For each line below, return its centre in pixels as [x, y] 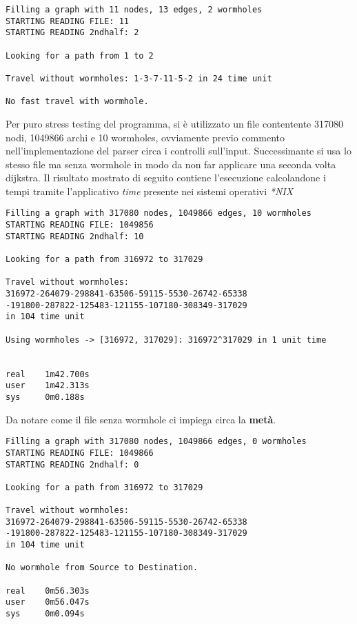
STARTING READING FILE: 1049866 [80, 453]
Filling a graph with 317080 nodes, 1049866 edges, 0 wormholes [156, 442]
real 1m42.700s [48, 374]
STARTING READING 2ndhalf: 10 [75, 236]
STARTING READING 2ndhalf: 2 [72, 33]
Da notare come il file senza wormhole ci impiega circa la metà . [141, 419]
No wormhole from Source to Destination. [102, 568]
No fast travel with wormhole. [77, 102]
